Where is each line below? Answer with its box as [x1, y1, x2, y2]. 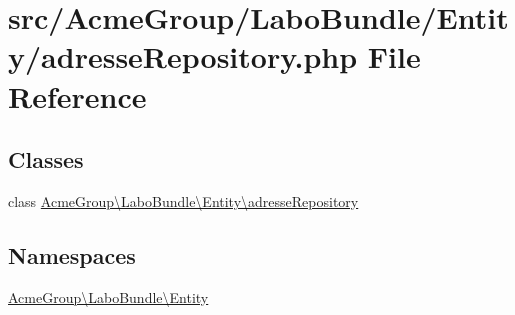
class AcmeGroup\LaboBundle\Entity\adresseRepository [8, 190, 359, 211]
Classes [8, 144, 84, 175]
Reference [8, 75, 147, 116]
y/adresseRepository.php [8, 36, 358, 77]
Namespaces [8, 239, 136, 270]
